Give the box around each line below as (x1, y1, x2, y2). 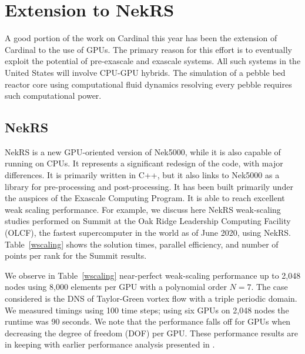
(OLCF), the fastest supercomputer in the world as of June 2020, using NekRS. (5, 226, 291, 239)
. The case (251, 280, 288, 293)
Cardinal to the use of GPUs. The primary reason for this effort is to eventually (5, 43, 292, 55)
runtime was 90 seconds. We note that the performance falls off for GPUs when (5, 315, 291, 328)
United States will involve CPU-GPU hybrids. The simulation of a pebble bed (5, 66, 286, 78)
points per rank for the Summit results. (5, 249, 147, 262)
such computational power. (5, 89, 102, 102)
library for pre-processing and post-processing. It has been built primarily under (5, 180, 293, 192)
